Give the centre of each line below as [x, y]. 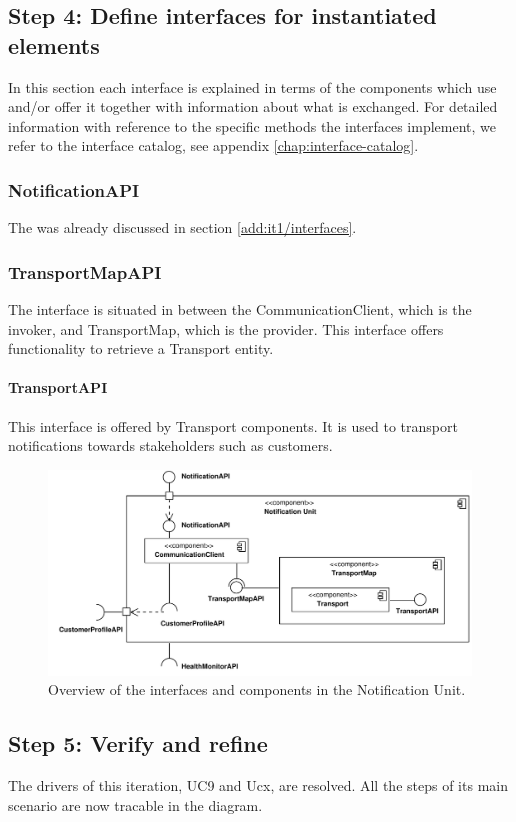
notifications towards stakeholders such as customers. [170, 445]
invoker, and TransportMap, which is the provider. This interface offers [226, 328]
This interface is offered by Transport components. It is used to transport [233, 425]
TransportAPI [58, 387]
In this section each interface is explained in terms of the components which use [252, 86]
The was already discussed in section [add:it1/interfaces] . [182, 227]
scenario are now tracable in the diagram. [135, 804]
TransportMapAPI [85, 271]
